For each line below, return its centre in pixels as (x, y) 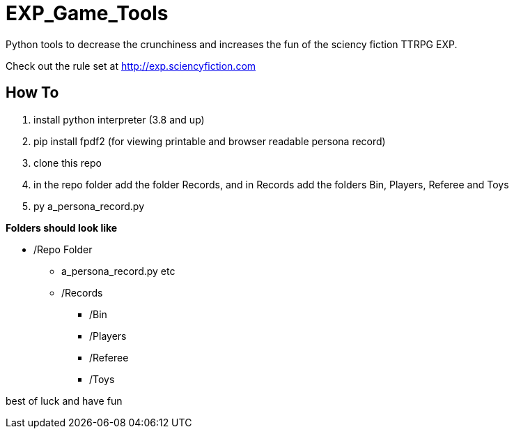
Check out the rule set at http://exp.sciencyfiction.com (131, 66)
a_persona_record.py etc (118, 271)
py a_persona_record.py (89, 206)
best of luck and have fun (64, 401)
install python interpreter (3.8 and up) (119, 119)
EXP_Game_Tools (87, 13)
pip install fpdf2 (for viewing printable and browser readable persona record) (210, 141)
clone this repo (68, 163)
